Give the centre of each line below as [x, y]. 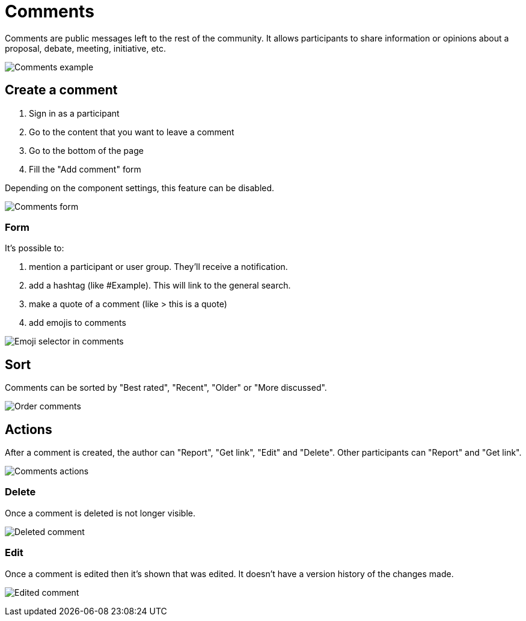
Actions [29, 429]
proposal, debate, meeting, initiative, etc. [86, 48]
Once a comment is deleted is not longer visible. [100, 513]
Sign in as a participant [74, 113]
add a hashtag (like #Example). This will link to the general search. [160, 286]
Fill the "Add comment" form [85, 169]
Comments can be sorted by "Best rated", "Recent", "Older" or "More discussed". [166, 388]
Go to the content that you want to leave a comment [132, 132]
